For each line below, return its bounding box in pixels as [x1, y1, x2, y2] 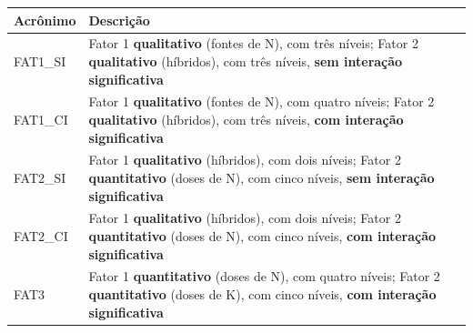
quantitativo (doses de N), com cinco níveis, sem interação [88, 168, 435, 187]
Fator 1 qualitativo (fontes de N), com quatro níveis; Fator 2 [88, 92, 435, 111]
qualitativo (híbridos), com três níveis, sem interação [88, 51, 403, 70]
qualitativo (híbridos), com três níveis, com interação [88, 109, 404, 128]
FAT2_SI [14, 168, 66, 187]
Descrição [88, 10, 150, 29]
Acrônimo [14, 10, 76, 29]
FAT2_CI [14, 227, 68, 246]
